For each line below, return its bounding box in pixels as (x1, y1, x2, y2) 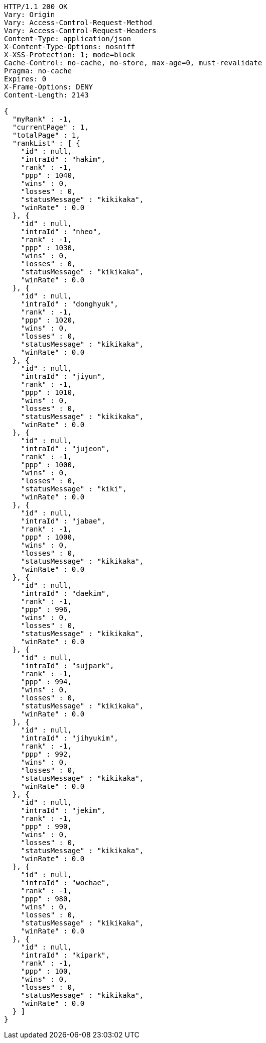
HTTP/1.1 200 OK (4, 3, 68, 11)
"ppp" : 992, (21, 750, 72, 758)
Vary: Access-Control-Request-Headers (4, 27, 157, 35)
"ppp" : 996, (21, 605, 72, 613)
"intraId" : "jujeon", (21, 445, 110, 453)
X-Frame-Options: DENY (4, 83, 93, 91)
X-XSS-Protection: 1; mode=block (4, 51, 136, 59)
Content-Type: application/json (4, 35, 131, 43)
